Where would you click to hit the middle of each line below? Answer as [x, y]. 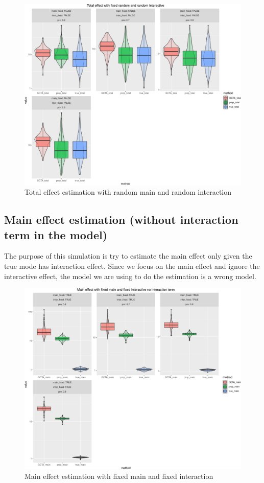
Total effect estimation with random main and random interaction [128, 192]
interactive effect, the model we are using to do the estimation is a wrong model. [130, 276]
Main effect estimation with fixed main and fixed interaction [119, 476]
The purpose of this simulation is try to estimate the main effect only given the [128, 256]
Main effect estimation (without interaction [121, 220]
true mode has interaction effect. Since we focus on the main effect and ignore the [132, 266]
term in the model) [56, 234]
